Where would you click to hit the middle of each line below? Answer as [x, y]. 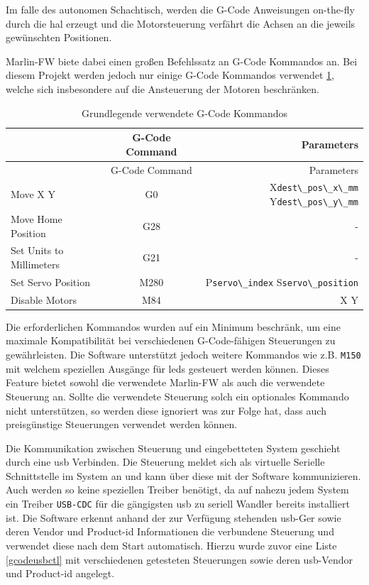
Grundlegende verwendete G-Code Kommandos [184, 113]
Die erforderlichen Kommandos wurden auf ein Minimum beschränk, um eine [173, 326]
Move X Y [33, 194]
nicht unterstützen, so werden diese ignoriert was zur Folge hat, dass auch [166, 410]
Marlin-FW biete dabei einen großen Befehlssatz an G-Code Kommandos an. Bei [182, 61]
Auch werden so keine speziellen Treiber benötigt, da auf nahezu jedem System [177, 490]
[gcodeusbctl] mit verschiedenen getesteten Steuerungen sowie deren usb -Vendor [179, 559]
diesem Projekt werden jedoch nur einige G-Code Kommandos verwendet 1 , [170, 75]
